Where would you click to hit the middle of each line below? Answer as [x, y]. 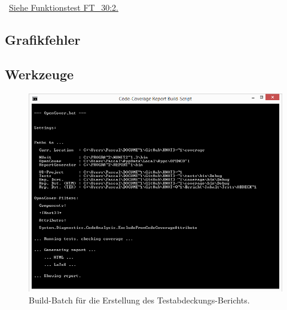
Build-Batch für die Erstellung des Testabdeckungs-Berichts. [139, 300]
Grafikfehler [43, 39]
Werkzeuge [39, 74]
